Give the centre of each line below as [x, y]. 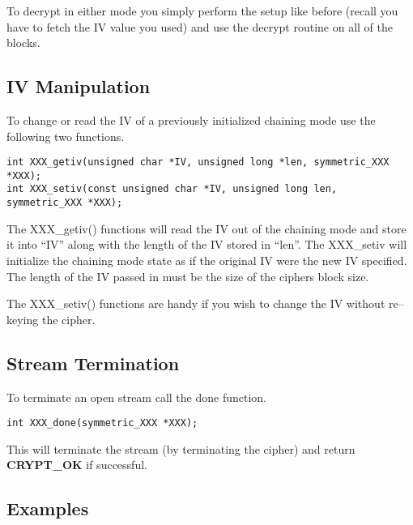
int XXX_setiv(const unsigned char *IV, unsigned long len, [172, 189]
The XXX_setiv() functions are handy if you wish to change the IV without [196, 303]
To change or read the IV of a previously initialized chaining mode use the [191, 120]
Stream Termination [93, 363]
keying [23, 319]
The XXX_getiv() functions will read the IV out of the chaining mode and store [206, 228]
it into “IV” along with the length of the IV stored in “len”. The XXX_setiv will [207, 244]
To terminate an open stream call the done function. [136, 397]
